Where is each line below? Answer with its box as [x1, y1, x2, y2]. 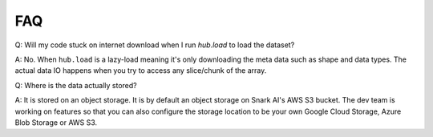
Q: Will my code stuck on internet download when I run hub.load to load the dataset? [14, 40, 295, 50]
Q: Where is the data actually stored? [14, 80, 137, 90]
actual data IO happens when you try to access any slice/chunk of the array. [14, 66, 267, 75]
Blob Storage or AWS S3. [14, 117, 98, 127]
